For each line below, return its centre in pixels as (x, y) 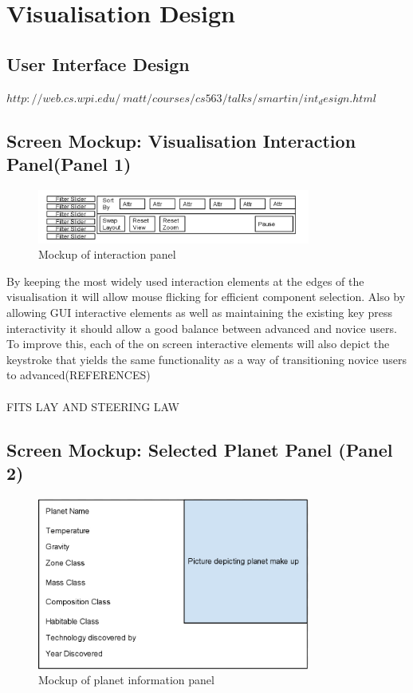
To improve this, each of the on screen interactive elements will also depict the (198, 344)
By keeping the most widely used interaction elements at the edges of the (185, 281)
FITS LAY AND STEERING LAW (93, 406)
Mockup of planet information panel (126, 680)
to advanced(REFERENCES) (79, 375)
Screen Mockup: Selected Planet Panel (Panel (200, 449)
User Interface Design (98, 63)
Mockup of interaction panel (107, 254)
